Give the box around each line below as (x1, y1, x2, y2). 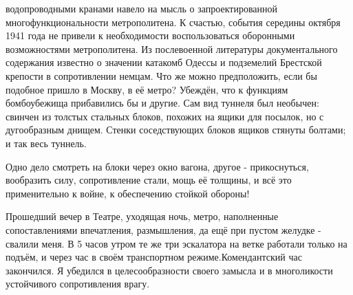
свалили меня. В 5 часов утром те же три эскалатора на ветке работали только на (6, 236, 347, 250)
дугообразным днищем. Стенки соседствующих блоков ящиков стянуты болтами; (6, 122, 346, 137)
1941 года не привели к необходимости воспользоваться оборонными (6, 28, 295, 43)
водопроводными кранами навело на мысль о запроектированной (6, 1, 278, 15)
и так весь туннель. (6, 135, 87, 150)
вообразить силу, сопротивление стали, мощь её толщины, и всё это (6, 173, 292, 187)
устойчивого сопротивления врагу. (6, 276, 150, 291)
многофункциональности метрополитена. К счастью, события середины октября (6, 14, 341, 29)
